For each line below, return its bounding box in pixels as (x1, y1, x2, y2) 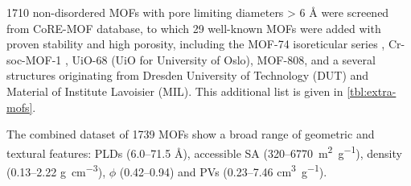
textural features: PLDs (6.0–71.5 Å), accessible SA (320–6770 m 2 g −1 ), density (6, 142, 402, 161)
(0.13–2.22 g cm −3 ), (6, 161, 106, 180)
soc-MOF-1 (6, 51, 62, 68)
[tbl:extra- (347, 82, 397, 99)
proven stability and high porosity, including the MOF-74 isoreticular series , (6, 35, 385, 52)
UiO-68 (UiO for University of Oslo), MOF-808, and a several (72, 51, 376, 68)
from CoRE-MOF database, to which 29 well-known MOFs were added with (6, 19, 381, 36)
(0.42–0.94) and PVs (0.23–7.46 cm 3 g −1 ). (119, 161, 327, 180)
